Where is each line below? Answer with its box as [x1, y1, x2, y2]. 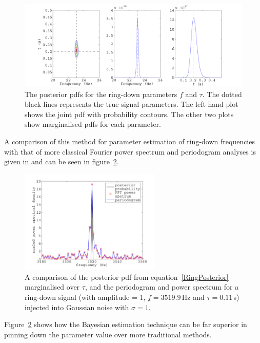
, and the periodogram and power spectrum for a [85, 281, 239, 292]
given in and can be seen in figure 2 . [4, 156, 119, 167]
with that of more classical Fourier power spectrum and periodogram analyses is [4, 146, 256, 157]
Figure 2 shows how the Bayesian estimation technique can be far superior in [4, 319, 247, 330]
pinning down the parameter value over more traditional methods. [4, 329, 212, 339]
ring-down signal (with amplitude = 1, [25, 291, 146, 302]
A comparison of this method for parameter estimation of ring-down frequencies [4, 136, 255, 147]
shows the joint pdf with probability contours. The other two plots [25, 108, 234, 119]
